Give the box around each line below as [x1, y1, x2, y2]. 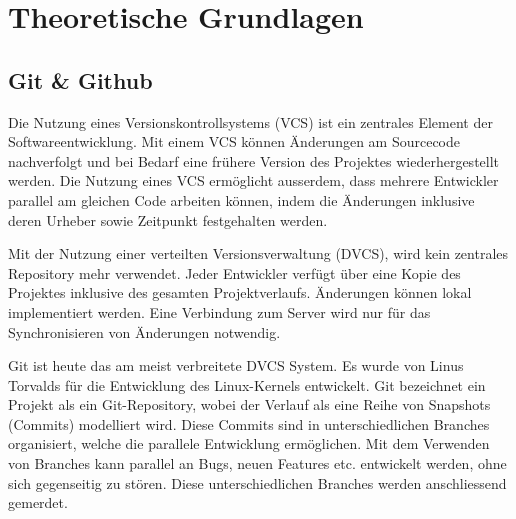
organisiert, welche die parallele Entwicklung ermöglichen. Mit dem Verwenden [8, 433, 490, 454]
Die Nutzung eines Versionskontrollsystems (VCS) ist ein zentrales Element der [8, 111, 493, 132]
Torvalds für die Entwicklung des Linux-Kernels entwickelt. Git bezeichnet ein [8, 374, 486, 395]
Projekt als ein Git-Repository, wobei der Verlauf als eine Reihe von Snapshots [8, 394, 491, 415]
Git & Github [8, 64, 153, 95]
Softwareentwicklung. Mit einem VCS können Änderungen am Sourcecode [8, 131, 461, 152]
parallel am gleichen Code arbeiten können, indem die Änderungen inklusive [8, 189, 475, 210]
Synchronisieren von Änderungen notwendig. [8, 321, 281, 342]
